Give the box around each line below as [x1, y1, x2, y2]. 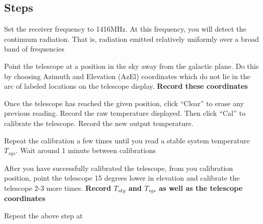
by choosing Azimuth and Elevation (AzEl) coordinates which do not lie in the [4, 70, 251, 81]
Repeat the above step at [4, 210, 83, 220]
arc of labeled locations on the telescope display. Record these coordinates [4, 81, 248, 91]
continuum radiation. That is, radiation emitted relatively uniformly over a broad [4, 33, 259, 44]
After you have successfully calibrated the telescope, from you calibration [4, 162, 233, 173]
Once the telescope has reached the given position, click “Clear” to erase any [4, 97, 244, 108]
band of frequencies [4, 43, 64, 54]
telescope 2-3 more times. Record [4, 182, 111, 193]
